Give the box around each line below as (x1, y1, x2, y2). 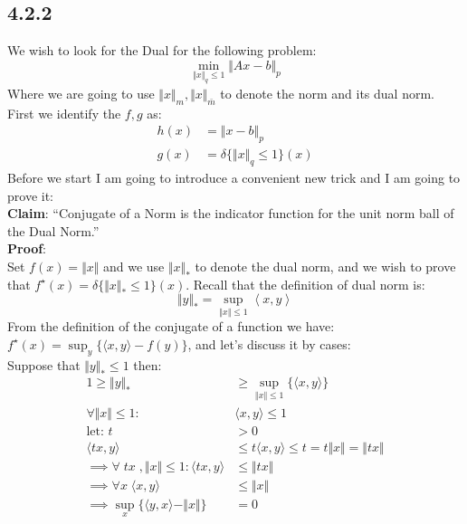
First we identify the (7, 103, 121, 122)
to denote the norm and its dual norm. (220, 83, 434, 102)
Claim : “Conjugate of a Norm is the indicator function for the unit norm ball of (7, 204, 454, 223)
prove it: (7, 186, 53, 205)
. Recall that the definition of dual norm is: (186, 274, 425, 293)
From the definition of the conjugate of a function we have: (7, 317, 335, 336)
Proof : (7, 239, 47, 258)
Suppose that (7, 355, 81, 374)
